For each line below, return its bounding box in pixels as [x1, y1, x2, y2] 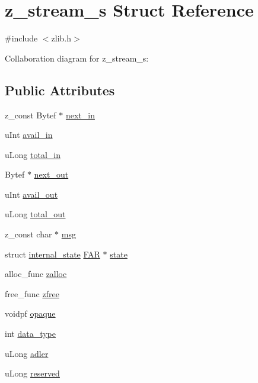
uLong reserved [5, 367, 60, 379]
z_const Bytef [5, 108, 56, 121]
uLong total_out [5, 208, 66, 220]
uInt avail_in [5, 128, 53, 141]
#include [5, 32, 38, 44]
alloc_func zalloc [5, 268, 67, 280]
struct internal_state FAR [5, 247, 100, 260]
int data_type [5, 327, 56, 340]
